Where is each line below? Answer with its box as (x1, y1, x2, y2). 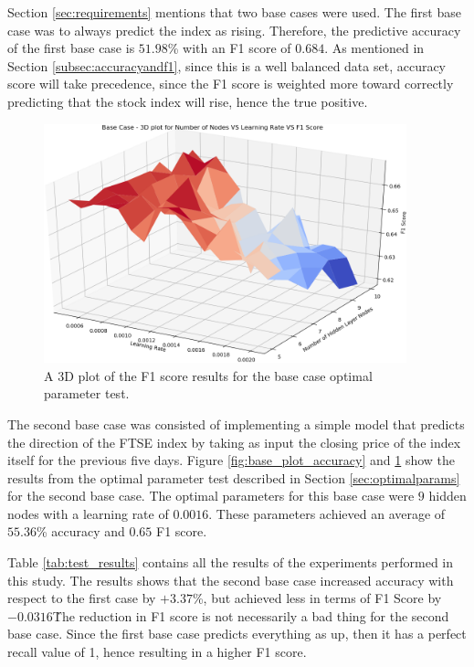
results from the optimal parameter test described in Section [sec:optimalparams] (7, 468, 460, 487)
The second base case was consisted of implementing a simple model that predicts (7, 414, 465, 433)
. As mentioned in (324, 38, 425, 58)
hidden (428, 486, 467, 505)
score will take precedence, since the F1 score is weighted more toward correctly (7, 74, 454, 93)
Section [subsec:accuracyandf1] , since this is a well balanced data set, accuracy (7, 56, 447, 75)
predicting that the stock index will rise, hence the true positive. (7, 91, 368, 111)
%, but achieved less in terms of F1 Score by (192, 588, 442, 608)
